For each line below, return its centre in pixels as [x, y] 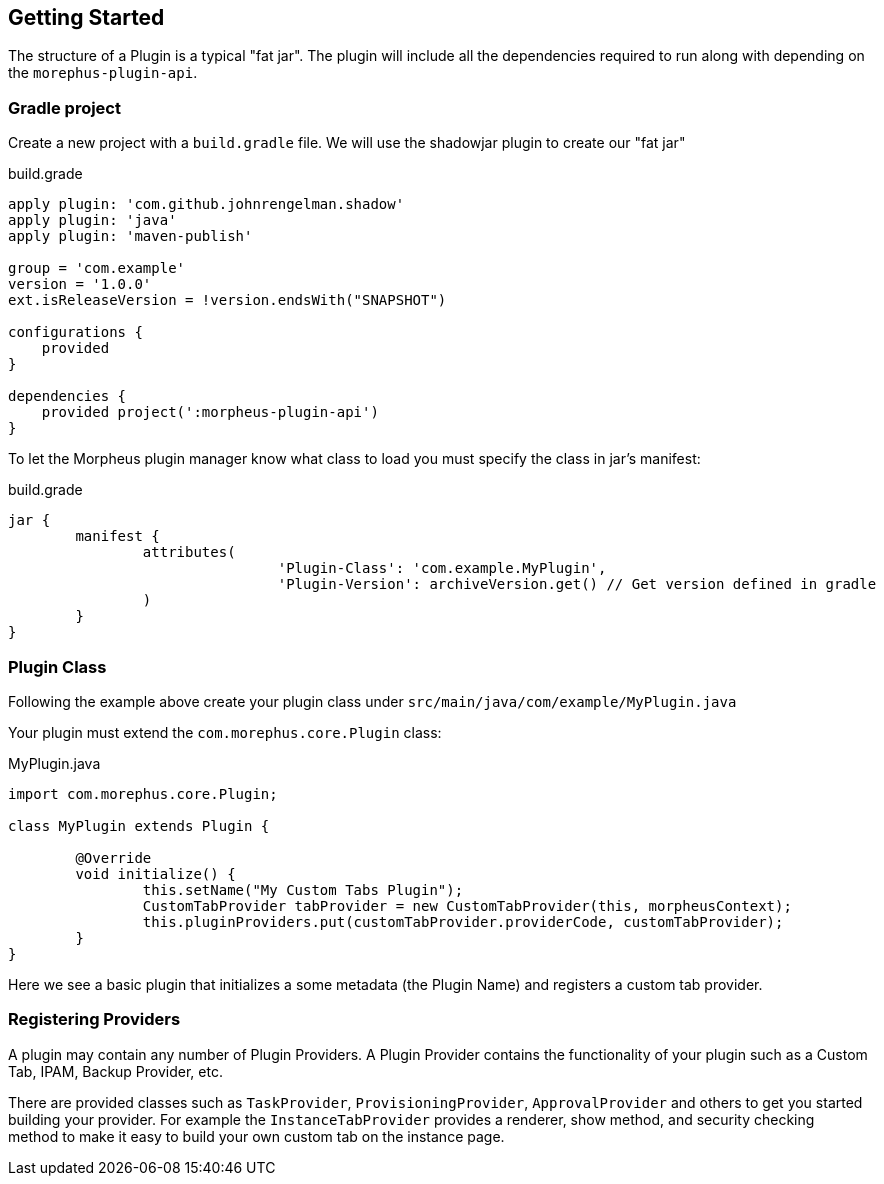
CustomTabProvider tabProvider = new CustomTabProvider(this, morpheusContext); [467, 905]
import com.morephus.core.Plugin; [143, 793]
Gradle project [64, 107]
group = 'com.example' [97, 268]
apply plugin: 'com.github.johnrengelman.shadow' [206, 204]
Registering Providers [94, 1019]
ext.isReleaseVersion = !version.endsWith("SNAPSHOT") [227, 300]
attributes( [189, 552]
